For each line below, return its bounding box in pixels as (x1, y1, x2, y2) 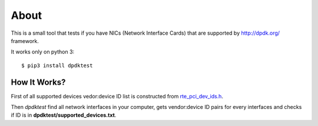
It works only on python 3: (11, 48, 75, 55)
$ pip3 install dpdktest (21, 62, 93, 69)
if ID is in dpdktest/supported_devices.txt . (11, 112, 117, 119)
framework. (11, 37, 39, 44)
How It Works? (11, 77, 66, 87)
